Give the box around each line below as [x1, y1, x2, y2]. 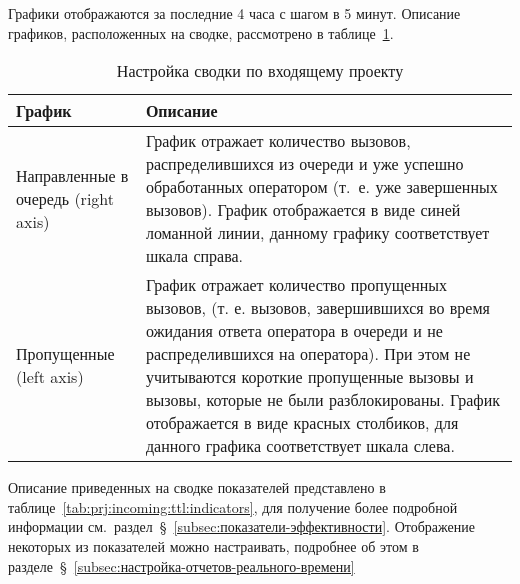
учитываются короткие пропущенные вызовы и [145, 365, 474, 389]
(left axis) [16, 365, 84, 389]
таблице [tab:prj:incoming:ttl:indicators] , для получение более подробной [8, 496, 458, 517]
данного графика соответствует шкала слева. [145, 434, 455, 458]
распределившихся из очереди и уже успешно [145, 152, 464, 176]
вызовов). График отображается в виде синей [145, 198, 461, 222]
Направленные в [16, 163, 129, 187]
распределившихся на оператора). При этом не [145, 342, 471, 366]
